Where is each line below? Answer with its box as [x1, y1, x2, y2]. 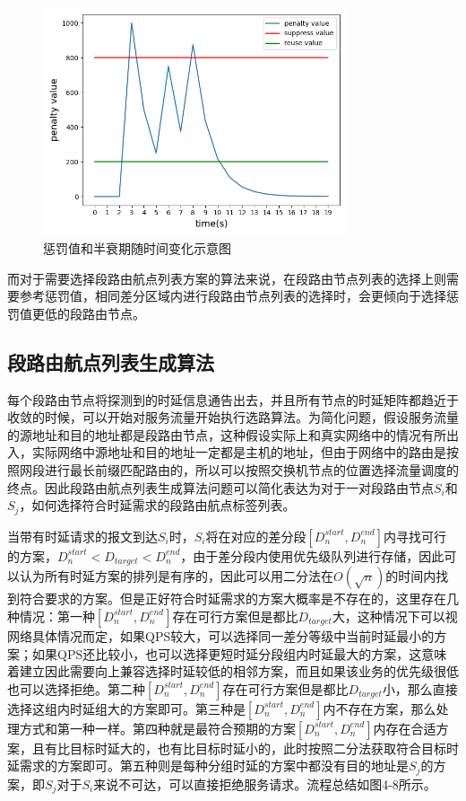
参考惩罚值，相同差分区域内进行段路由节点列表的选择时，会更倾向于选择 [19, 286, 446, 305]
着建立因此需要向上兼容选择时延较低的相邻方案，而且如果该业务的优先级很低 [7, 662, 459, 681]
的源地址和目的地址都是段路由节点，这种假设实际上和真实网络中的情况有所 [7, 425, 446, 444]
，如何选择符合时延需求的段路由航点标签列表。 [19, 496, 296, 515]
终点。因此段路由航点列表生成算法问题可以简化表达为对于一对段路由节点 [7, 478, 434, 497]
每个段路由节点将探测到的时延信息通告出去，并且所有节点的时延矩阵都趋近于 [7, 390, 459, 409]
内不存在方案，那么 [323, 699, 436, 717]
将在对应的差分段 [205, 526, 306, 545]
